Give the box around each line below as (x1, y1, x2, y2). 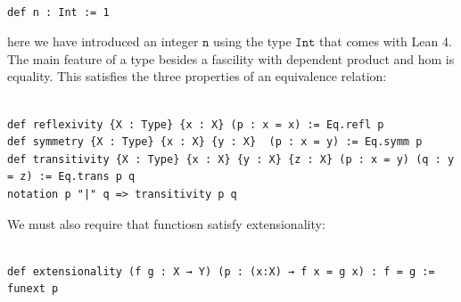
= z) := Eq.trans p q (7, 170, 136, 184)
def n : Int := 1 (7, 5, 110, 19)
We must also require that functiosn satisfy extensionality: (7, 214, 325, 233)
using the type (213, 32, 292, 51)
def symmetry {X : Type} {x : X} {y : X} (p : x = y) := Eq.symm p (7, 135, 423, 149)
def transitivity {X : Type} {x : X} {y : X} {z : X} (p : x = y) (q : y (7, 152, 455, 166)
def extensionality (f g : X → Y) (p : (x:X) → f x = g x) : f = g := (7, 265, 435, 278)
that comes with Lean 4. (319, 32, 452, 51)
